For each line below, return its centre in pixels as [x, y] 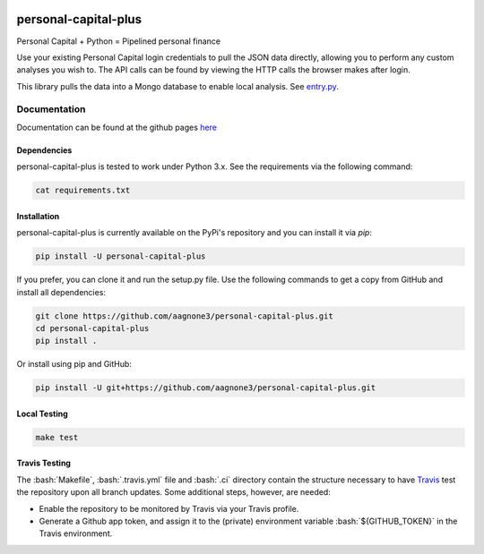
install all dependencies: [61, 292]
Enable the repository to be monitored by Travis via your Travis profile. [169, 508]
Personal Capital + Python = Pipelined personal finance [119, 41]
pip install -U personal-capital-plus [121, 256]
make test [57, 437]
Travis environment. [76, 533]
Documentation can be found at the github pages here [117, 127]
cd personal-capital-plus [92, 328]
